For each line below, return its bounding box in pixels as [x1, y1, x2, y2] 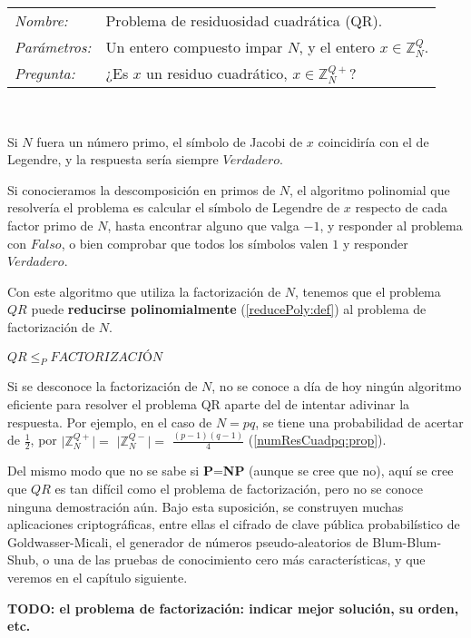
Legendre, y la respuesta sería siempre [7, 150, 219, 169]
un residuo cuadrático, [146, 63, 288, 84]
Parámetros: [15, 36, 92, 58]
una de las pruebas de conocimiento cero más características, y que [53, 550, 426, 569]
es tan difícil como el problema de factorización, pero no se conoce [54, 478, 423, 497]
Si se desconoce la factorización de [7, 377, 198, 396]
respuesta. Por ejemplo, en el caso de [7, 412, 212, 431]
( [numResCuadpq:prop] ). [248, 430, 387, 449]
